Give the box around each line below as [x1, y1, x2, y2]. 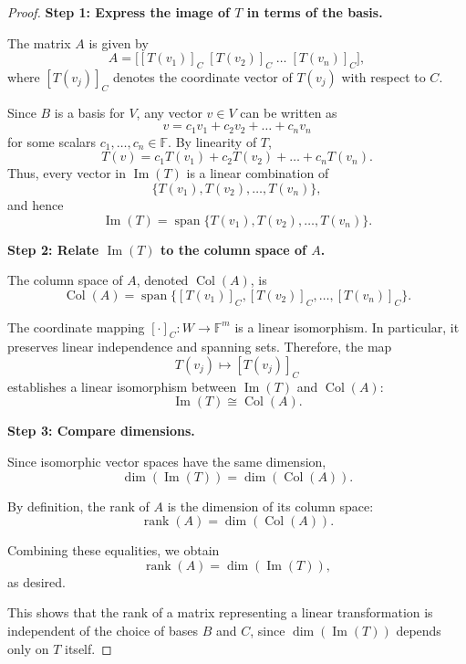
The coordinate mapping [7, 317, 145, 336]
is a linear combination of [186, 163, 329, 183]
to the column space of [161, 239, 306, 258]
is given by [88, 33, 149, 52]
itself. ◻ [65, 638, 112, 658]
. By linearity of [168, 132, 257, 151]
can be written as [240, 102, 337, 121]
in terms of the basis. [246, 3, 383, 21]
